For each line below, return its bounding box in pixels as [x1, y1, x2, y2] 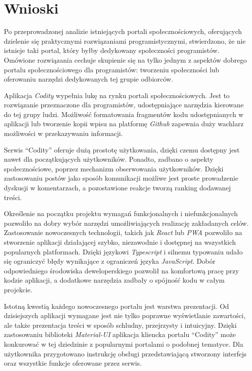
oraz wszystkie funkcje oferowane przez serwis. [4, 358, 142, 368]
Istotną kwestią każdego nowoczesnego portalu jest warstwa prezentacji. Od [4, 301, 229, 311]
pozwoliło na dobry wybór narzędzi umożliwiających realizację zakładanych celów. [4, 218, 249, 228]
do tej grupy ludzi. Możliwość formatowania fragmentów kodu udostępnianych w [4, 109, 244, 119]
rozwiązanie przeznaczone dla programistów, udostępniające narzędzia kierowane [4, 100, 244, 110]
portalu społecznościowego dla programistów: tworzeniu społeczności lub [4, 64, 219, 74]
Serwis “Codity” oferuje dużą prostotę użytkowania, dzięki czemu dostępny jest [4, 144, 240, 154]
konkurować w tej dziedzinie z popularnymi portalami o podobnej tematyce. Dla [4, 338, 243, 349]
